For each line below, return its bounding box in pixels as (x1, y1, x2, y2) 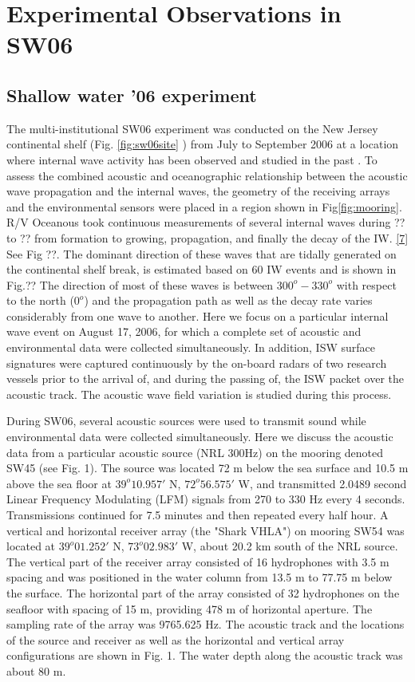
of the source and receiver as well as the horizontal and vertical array (6, 631, 345, 648)
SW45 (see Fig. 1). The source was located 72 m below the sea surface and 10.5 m (6, 459, 409, 476)
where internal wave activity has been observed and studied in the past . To (6, 151, 377, 168)
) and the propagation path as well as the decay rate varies (84, 292, 373, 309)
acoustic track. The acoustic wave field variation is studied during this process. (6, 385, 392, 402)
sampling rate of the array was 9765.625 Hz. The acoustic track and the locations (6, 616, 405, 633)
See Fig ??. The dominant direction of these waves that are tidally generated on (6, 245, 397, 262)
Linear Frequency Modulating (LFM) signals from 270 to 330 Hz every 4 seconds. (6, 491, 405, 507)
